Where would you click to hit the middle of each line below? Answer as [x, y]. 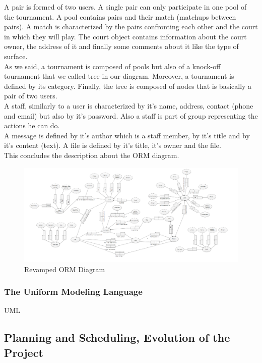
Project [24, 352]
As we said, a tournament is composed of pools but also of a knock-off [112, 66]
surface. [16, 56]
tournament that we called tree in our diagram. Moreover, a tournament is [119, 76]
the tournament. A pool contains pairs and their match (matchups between [120, 16]
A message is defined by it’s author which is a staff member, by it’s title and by [127, 135]
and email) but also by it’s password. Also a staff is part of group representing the [131, 115]
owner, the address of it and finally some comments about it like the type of [121, 46]
